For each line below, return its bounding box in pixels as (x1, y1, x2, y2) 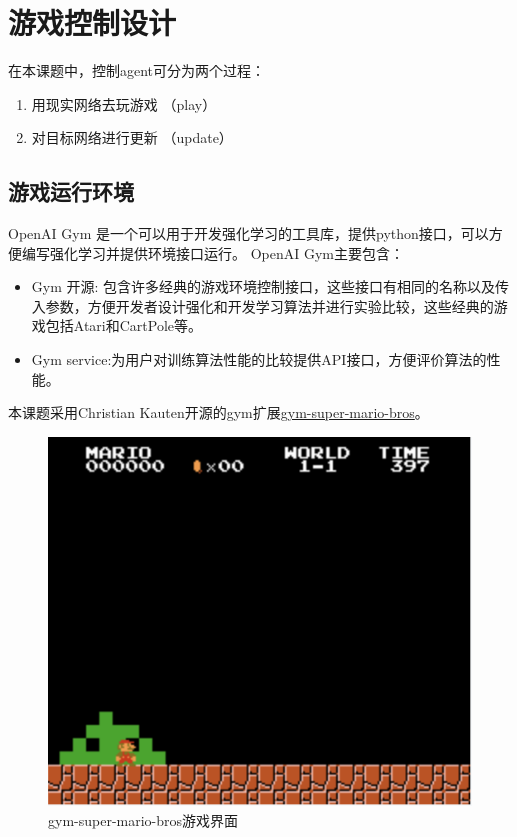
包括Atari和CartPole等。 (45, 315, 203, 336)
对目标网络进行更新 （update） (31, 127, 233, 148)
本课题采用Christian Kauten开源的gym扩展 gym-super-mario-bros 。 (8, 402, 429, 423)
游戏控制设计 (8, 2, 177, 43)
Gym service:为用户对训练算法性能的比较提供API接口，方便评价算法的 (31, 349, 487, 370)
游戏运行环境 (8, 176, 134, 207)
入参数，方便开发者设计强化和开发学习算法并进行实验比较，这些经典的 (31, 295, 494, 316)
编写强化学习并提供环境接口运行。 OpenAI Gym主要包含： (21, 242, 404, 263)
